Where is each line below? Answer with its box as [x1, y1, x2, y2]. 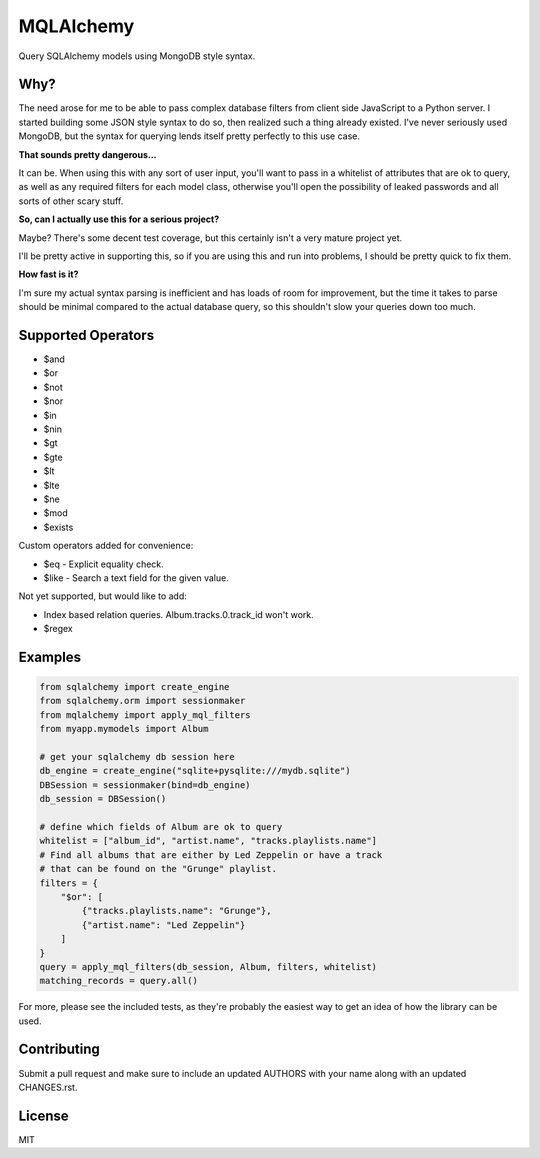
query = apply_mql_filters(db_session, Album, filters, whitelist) [39, 961, 378, 972]
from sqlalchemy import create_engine [39, 681, 230, 693]
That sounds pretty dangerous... [18, 148, 157, 160]
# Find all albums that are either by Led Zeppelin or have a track [39, 849, 383, 860]
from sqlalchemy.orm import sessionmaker [39, 695, 246, 707]
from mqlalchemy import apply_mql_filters [39, 709, 251, 720]
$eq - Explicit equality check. [43, 558, 164, 570]
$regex [43, 623, 74, 635]
